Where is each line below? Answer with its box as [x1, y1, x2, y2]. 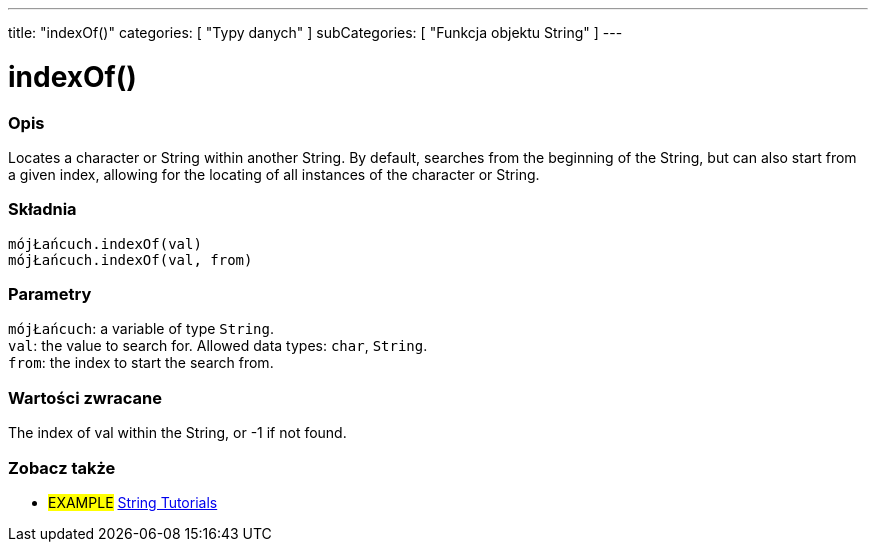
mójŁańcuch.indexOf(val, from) [8, 251, 253, 268]
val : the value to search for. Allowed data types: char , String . [8, 337, 428, 355]
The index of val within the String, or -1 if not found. [8, 424, 347, 442]
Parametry [8, 284, 92, 304]
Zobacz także [8, 457, 116, 478]
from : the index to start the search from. [8, 354, 274, 372]
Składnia [8, 199, 77, 220]
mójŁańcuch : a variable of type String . [8, 320, 274, 338]
